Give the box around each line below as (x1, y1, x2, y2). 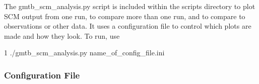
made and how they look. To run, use (4, 30, 120, 41)
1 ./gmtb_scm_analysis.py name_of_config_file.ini (4, 47, 165, 58)
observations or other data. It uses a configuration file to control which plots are (4, 21, 251, 31)
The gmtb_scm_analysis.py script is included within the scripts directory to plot (4, 1, 255, 11)
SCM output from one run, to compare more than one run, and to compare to (4, 11, 245, 21)
